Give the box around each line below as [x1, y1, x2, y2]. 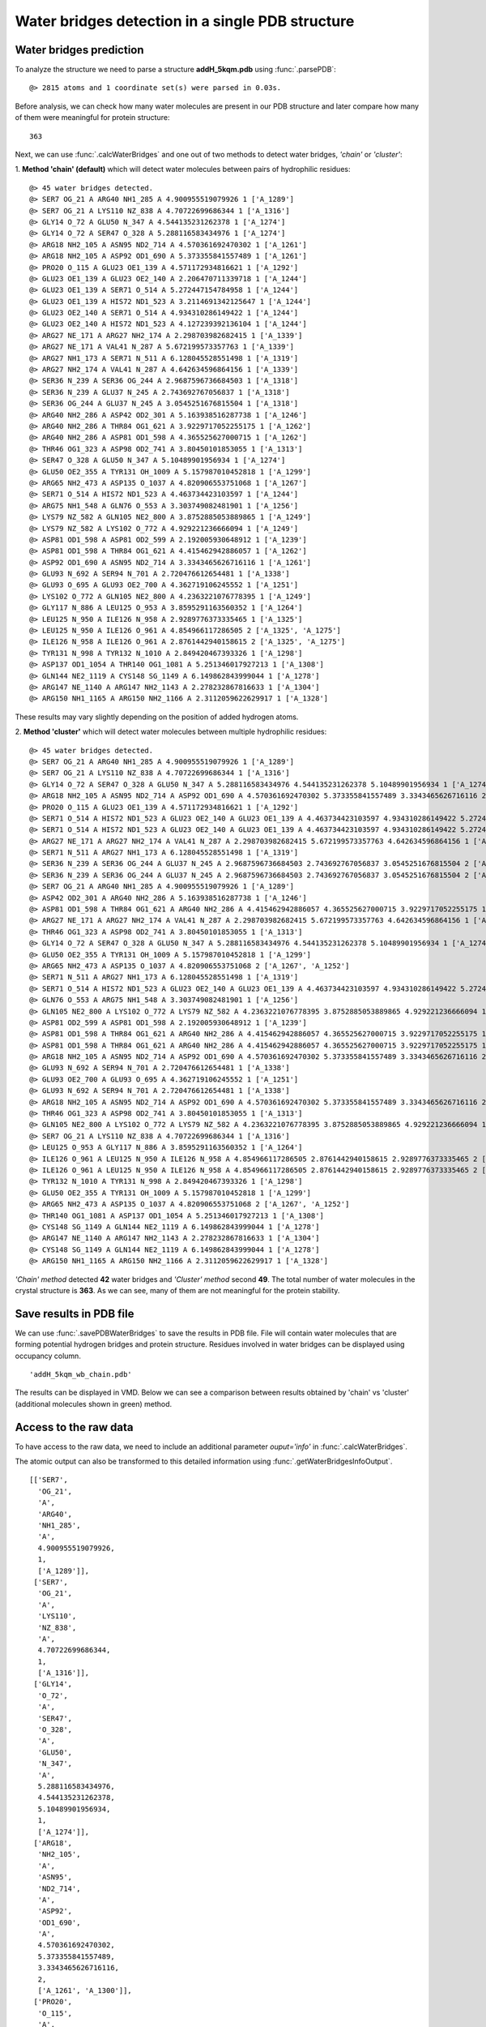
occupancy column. [15, 1351, 81, 1361]
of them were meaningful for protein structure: [15, 113, 170, 122]
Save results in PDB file [15, 1306, 134, 1321]
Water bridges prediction [15, 43, 145, 57]
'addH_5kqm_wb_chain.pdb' [29, 1369, 133, 1378]
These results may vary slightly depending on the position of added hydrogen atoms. [15, 712, 299, 722]
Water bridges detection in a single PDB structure [15, 12, 355, 30]
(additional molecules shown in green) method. [15, 1399, 173, 1408]
